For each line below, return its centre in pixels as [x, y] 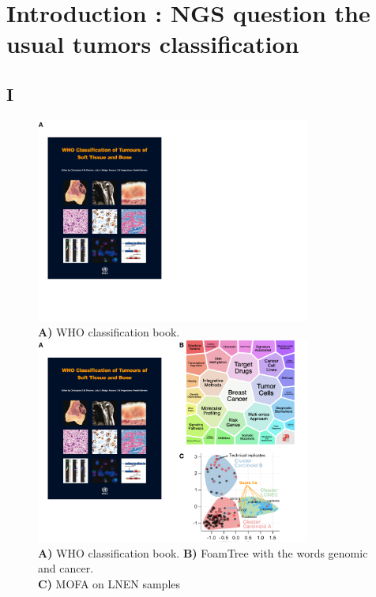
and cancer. [66, 568]
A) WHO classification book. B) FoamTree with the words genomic [203, 552]
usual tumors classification [153, 44]
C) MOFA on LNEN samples [109, 583]
